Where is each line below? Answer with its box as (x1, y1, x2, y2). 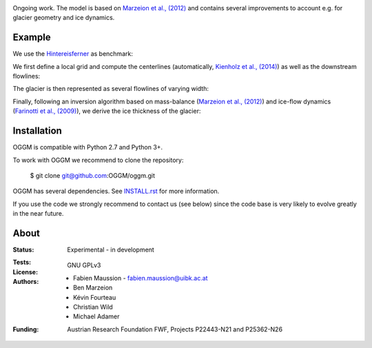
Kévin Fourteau (73, 293, 116, 301)
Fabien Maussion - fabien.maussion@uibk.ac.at (73, 274, 208, 282)
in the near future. (12, 209, 64, 218)
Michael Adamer (73, 312, 120, 320)
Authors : (12, 278, 39, 286)
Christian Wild (73, 303, 113, 311)
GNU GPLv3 (67, 261, 101, 269)
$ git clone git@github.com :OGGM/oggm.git (30, 171, 155, 179)
